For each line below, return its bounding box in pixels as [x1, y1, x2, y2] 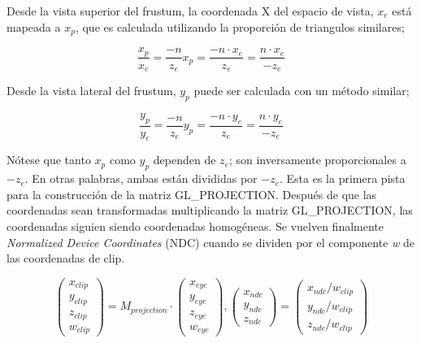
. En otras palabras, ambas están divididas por [24, 170, 258, 187]
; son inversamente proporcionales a [228, 151, 406, 168]
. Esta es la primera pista [280, 170, 406, 187]
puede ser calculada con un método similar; [193, 81, 410, 98]
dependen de [153, 151, 216, 168]
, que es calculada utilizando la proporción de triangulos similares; [75, 18, 405, 35]
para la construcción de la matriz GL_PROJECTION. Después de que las [7, 185, 377, 202]
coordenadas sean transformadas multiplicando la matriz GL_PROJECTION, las [7, 202, 413, 219]
